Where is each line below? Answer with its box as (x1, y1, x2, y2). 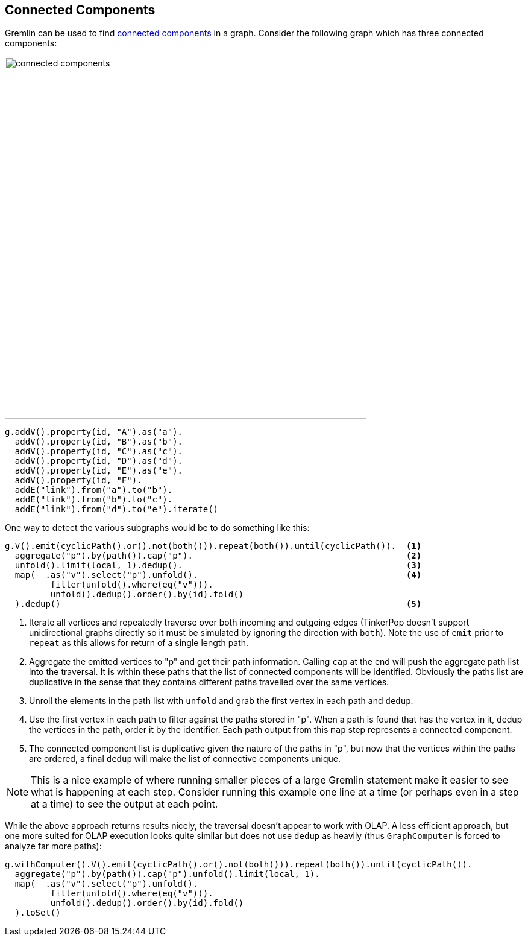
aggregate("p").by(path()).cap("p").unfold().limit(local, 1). (14, 869, 320, 879)
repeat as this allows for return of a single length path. (29, 638, 249, 648)
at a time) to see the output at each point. (31, 798, 218, 811)
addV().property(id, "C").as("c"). (14, 446, 183, 457)
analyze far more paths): (5, 841, 102, 852)
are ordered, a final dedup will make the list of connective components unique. (29, 753, 341, 764)
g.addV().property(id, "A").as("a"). (5, 427, 183, 437)
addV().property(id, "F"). (14, 475, 142, 486)
